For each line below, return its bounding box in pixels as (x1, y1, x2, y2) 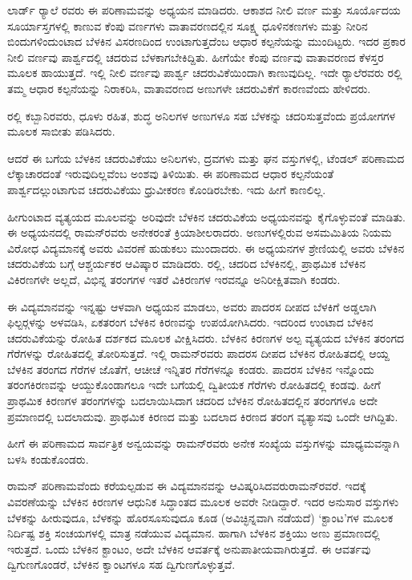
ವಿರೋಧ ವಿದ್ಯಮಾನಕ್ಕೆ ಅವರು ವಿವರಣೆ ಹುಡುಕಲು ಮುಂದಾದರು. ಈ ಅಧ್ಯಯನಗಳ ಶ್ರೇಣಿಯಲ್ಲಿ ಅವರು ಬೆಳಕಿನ (7, 239, 405, 256)
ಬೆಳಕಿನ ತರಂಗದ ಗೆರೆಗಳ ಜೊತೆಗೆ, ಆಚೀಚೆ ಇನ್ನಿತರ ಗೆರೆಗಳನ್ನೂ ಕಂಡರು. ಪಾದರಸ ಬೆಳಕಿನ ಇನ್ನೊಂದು (7, 360, 374, 377)
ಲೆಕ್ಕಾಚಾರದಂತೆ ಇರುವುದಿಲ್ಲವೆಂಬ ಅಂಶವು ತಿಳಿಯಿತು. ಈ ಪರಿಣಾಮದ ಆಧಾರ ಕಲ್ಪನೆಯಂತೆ (7, 165, 334, 182)
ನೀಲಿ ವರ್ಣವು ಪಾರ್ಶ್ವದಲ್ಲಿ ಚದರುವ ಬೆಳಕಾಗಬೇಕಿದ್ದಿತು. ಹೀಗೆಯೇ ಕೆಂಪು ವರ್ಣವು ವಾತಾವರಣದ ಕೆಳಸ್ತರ (7, 48, 384, 65)
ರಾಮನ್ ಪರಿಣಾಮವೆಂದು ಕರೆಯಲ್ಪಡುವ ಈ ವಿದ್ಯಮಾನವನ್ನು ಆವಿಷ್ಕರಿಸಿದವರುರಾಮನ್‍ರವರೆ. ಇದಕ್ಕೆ (7, 477, 366, 494)
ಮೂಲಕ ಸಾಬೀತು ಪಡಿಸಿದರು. (7, 123, 115, 140)
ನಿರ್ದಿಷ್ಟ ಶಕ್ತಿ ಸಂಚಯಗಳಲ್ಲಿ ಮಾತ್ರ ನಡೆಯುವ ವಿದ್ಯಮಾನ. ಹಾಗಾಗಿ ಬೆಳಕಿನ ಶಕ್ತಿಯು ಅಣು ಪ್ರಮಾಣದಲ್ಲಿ (7, 525, 380, 541)
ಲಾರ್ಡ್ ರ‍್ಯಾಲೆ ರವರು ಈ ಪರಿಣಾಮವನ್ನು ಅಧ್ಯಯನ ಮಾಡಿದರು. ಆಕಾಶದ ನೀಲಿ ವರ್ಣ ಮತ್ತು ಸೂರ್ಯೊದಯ (7, 2, 401, 18)
